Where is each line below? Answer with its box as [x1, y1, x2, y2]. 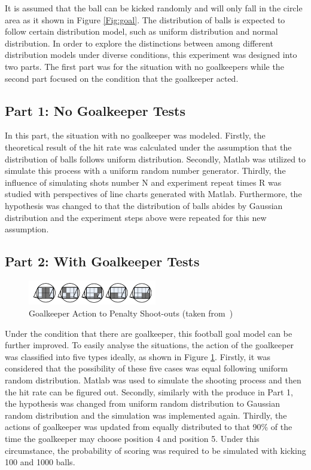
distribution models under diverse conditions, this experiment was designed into [5, 48, 297, 61]
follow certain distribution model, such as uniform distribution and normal [5, 25, 278, 38]
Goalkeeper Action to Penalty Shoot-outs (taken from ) [29, 307, 233, 319]
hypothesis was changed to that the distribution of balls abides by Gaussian [5, 199, 283, 211]
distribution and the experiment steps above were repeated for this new [5, 211, 267, 223]
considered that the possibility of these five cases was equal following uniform [5, 362, 288, 374]
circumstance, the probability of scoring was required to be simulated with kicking [5, 444, 306, 456]
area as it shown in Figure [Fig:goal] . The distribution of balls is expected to [5, 13, 285, 26]
